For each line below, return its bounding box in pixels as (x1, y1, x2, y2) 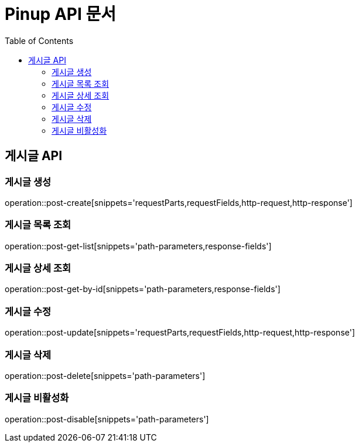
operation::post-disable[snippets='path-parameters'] (5, 414, 209, 424)
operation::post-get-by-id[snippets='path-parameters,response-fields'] (5, 284, 281, 294)
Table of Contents (5, 35, 74, 46)
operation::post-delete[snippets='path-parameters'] (5, 370, 206, 381)
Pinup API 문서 (5, 4, 116, 24)
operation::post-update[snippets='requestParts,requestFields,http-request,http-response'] (5, 327, 355, 338)
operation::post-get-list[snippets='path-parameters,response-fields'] (5, 241, 272, 251)
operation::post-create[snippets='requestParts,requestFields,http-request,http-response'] (5, 197, 353, 208)
